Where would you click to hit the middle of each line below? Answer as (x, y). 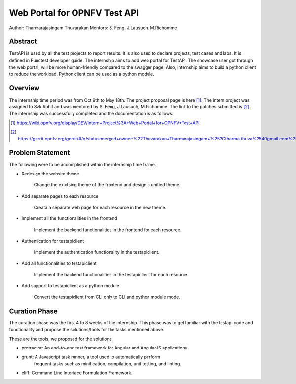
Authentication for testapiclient (53, 241)
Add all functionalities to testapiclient (59, 263)
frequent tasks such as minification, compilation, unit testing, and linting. (107, 364)
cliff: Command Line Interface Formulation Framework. (77, 373)
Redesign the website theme (50, 174)
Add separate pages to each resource (60, 196)
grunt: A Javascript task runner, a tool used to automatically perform (91, 357)
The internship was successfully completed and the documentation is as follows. (91, 114)
